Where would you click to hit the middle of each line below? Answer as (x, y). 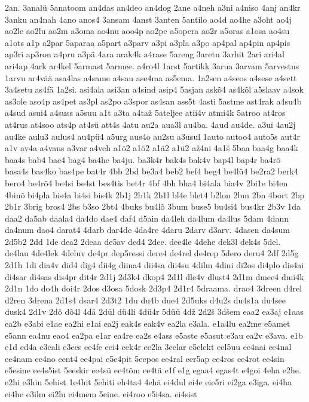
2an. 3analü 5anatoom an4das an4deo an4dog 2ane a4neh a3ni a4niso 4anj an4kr (153, 7)
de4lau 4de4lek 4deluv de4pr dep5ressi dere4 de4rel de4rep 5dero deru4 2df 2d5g (152, 253)
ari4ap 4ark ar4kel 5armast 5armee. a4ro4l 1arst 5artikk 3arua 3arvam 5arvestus (152, 65)
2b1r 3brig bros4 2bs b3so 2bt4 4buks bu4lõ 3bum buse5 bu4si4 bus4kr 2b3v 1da (153, 206)
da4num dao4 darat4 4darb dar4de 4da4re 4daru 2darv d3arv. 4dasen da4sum (147, 230)
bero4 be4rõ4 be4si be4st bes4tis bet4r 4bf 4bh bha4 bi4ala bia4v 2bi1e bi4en (146, 182)
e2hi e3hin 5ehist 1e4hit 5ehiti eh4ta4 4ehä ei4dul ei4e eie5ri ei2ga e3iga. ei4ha (148, 382)
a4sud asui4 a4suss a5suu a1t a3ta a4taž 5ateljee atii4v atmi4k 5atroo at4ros (145, 113)
